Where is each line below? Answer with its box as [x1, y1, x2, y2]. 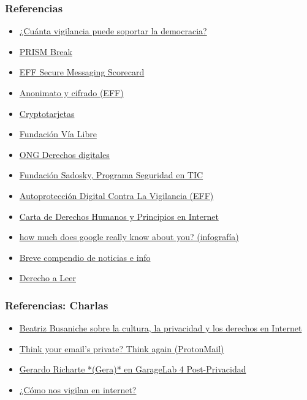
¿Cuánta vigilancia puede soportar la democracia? [19, 25, 207, 37]
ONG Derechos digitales [19, 148, 110, 160]
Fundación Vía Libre [19, 127, 97, 140]
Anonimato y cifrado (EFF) [19, 86, 124, 99]
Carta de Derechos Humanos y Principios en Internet [19, 209, 219, 222]
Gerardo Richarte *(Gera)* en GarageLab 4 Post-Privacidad [19, 363, 246, 375]
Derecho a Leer [19, 271, 77, 284]
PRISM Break [19, 45, 72, 58]
